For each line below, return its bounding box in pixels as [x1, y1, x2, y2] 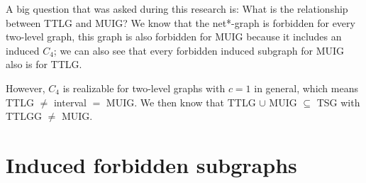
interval [53, 94, 87, 109]
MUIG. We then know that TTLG [106, 94, 256, 109]
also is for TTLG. [6, 57, 82, 72]
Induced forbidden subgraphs [6, 150, 297, 179]
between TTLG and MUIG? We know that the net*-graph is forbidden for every [6, 15, 355, 30]
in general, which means [254, 80, 358, 95]
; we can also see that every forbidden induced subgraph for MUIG [53, 43, 345, 57]
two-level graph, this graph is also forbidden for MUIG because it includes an [6, 29, 342, 44]
